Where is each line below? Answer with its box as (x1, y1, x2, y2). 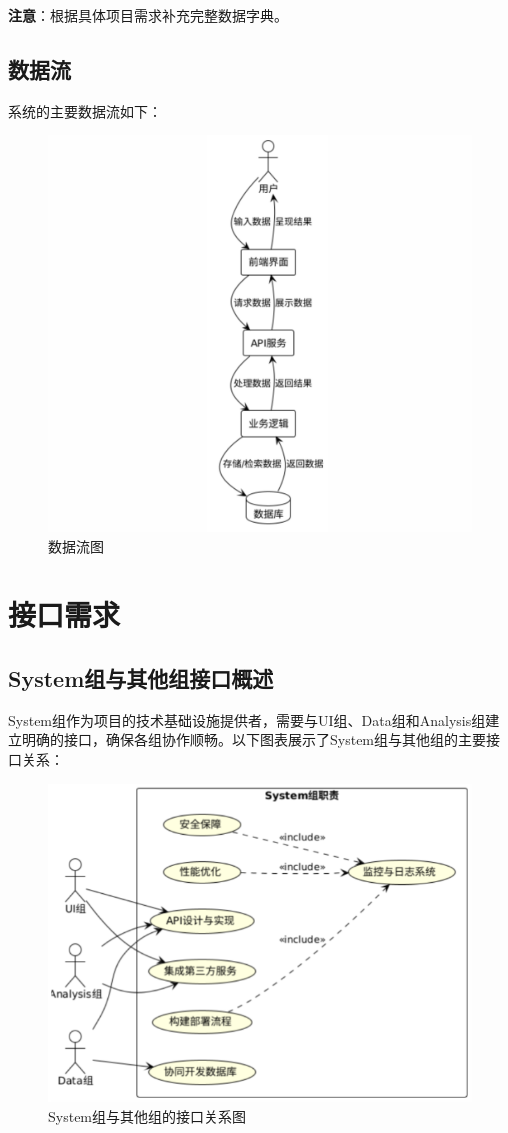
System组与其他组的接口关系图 (48, 1105, 247, 1126)
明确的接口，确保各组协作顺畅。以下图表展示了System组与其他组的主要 (21, 729, 487, 750)
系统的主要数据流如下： (8, 100, 162, 121)
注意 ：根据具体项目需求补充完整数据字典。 (8, 5, 288, 25)
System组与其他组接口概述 (8, 663, 274, 694)
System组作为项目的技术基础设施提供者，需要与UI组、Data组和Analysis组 (8, 709, 486, 730)
